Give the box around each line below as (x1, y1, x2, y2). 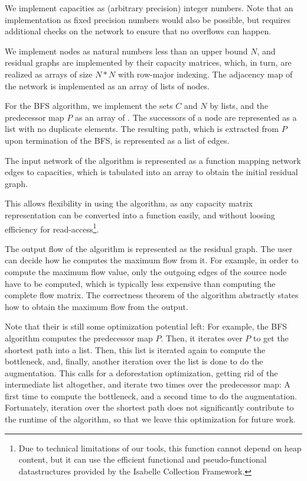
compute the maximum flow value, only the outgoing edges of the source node (5, 265, 287, 277)
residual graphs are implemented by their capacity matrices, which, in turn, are (5, 56, 292, 69)
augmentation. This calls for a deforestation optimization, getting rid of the (5, 366, 278, 379)
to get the (253, 331, 289, 344)
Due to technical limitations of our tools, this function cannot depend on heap (18, 441, 302, 454)
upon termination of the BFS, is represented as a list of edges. (5, 134, 230, 146)
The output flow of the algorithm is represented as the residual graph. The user (5, 242, 293, 254)
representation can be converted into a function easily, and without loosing (5, 208, 275, 221)
